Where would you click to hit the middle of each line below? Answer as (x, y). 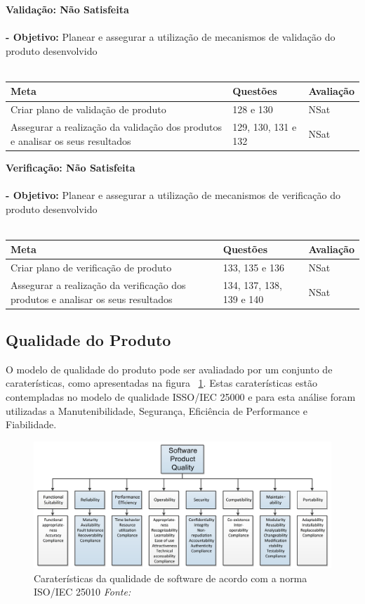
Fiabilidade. (31, 424)
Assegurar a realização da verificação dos (98, 285)
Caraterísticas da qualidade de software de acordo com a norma (171, 578)
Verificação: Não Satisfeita (71, 167)
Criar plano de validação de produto (88, 109)
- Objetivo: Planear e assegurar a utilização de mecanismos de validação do (171, 37)
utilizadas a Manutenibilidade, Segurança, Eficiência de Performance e (157, 410)
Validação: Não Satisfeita (67, 9)
